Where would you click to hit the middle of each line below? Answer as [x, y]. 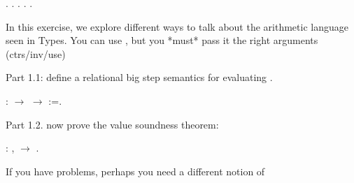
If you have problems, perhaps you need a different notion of [135, 171]
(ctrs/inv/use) [36, 53]
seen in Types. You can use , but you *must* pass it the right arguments [162, 40]
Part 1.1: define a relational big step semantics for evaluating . [139, 77]
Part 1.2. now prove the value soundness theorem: [112, 124]
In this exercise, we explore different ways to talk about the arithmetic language [177, 26]
